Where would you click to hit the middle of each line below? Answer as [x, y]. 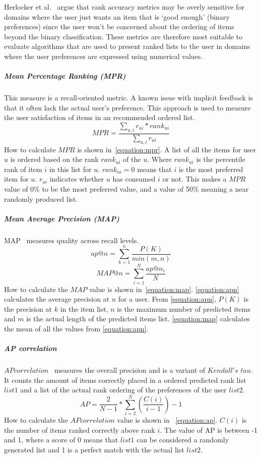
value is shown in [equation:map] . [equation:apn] [164, 289]
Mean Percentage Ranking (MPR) [65, 76]
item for [16, 179]
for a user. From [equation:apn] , [167, 299]
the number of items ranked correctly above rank [80, 430]
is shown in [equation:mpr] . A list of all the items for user [167, 149]
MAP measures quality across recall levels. [72, 240]
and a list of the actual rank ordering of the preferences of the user [123, 390]
